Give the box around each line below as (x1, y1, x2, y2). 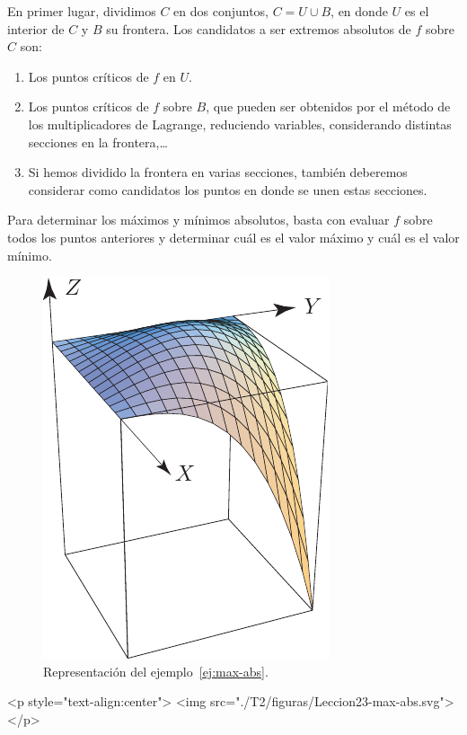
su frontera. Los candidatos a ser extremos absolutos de (106, 19, 411, 38)
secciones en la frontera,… (28, 132, 168, 151)
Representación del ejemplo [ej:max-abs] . (43, 661, 269, 680)
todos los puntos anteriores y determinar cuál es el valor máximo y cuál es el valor (7, 227, 460, 246)
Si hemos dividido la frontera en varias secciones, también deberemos (28, 163, 408, 182)
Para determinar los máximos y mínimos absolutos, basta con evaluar (7, 210, 390, 229)
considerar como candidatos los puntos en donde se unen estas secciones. (28, 180, 427, 199)
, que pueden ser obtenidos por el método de (206, 97, 451, 116)
